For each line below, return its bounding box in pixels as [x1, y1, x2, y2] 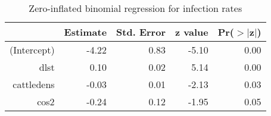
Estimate [64, 25, 107, 39]
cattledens [13, 77, 55, 91]
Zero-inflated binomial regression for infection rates [29, 1, 242, 15]
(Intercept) [10, 43, 55, 57]
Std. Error [116, 25, 166, 39]
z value [175, 25, 208, 39]
